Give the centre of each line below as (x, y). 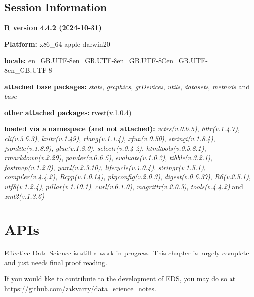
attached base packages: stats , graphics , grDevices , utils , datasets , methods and (127, 86)
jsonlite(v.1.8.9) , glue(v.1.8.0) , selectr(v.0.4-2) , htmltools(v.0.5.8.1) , (105, 148)
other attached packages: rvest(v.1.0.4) (68, 112)
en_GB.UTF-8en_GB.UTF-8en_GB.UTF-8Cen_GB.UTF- (118, 60)
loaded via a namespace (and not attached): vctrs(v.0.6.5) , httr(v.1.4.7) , (122, 129)
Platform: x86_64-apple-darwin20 (57, 44)
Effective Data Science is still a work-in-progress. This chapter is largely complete (127, 253)
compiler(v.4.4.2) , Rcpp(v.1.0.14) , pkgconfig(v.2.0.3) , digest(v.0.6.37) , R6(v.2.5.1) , (127, 177)
